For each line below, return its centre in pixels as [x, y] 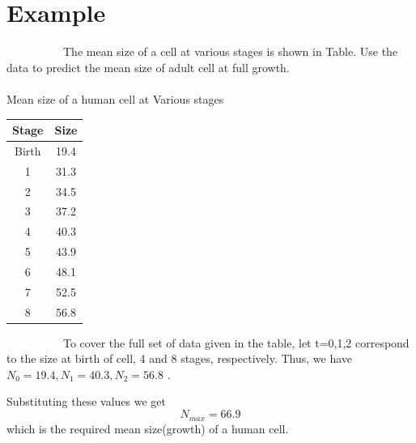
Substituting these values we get [86, 401]
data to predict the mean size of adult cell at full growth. [148, 67]
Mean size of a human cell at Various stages [115, 98]
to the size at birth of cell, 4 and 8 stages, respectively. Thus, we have [180, 358]
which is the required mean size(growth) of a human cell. [148, 428]
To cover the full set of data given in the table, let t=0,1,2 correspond [236, 342]
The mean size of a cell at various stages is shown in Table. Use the [230, 51]
